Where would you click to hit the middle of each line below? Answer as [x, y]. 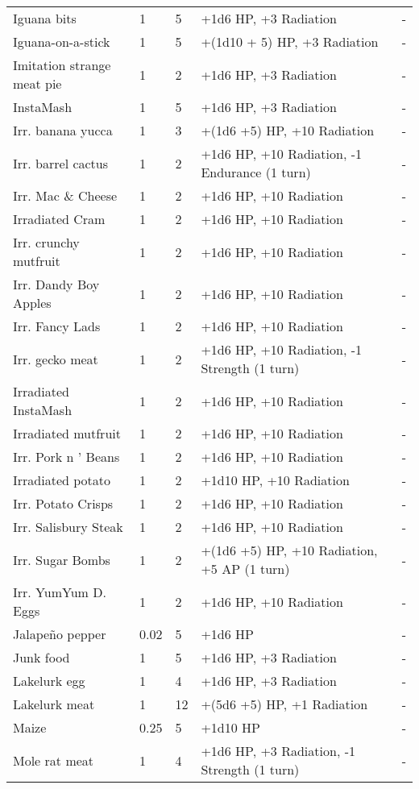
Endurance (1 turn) [256, 172]
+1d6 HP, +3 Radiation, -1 [278, 751]
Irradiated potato [62, 480]
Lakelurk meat [54, 704]
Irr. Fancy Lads [57, 326]
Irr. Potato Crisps [63, 503]
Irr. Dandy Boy [56, 284]
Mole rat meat [54, 760]
